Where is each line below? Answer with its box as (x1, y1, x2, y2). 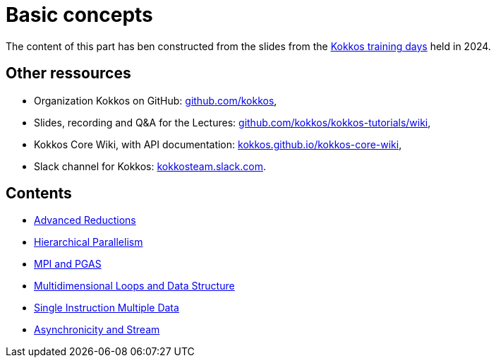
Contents (6, 184, 72, 203)
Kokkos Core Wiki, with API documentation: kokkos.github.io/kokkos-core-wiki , (34, 138, 402, 150)
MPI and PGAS (34, 258, 102, 270)
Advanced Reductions (34, 214, 136, 227)
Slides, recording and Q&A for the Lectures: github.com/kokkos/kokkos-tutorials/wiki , (34, 116, 431, 129)
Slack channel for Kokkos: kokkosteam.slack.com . (34, 160, 267, 172)
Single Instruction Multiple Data (34, 302, 179, 314)
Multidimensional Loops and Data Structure (34, 280, 235, 292)
